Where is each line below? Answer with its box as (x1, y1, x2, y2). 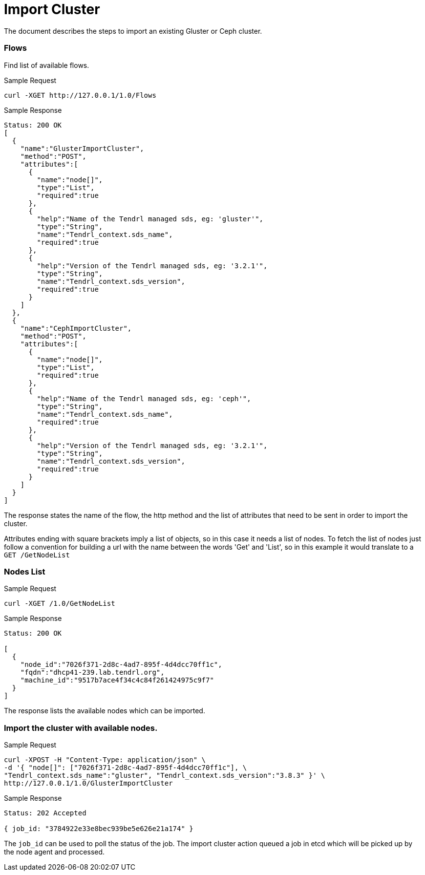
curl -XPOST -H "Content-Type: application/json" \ (4, 756, 206, 764)
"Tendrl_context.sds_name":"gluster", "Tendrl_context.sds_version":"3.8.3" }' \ (4, 771, 325, 779)
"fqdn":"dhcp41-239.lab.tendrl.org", (20, 668, 165, 677)
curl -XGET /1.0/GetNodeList (4, 599, 115, 608)
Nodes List (4, 566, 45, 576)
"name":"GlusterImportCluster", (20, 144, 144, 152)
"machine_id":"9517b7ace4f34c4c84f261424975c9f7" (20, 676, 214, 684)
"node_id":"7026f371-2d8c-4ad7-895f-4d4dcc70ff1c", (20, 661, 222, 669)
